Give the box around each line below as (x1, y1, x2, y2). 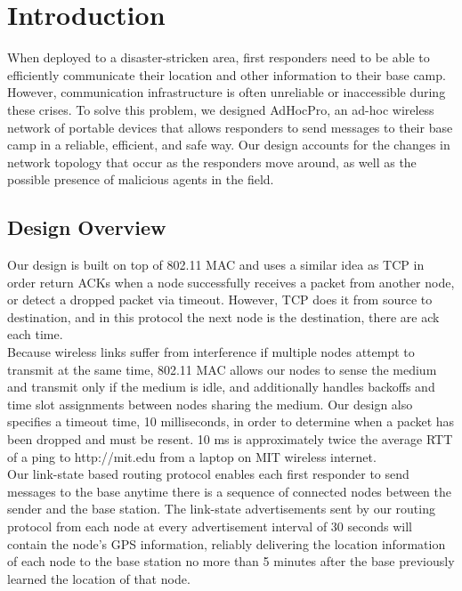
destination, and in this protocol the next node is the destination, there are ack (7, 307, 440, 326)
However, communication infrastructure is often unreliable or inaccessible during (7, 83, 446, 101)
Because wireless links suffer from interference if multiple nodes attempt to (7, 343, 415, 361)
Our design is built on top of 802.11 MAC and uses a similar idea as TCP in (7, 255, 425, 274)
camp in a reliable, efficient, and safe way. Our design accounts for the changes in (7, 135, 450, 154)
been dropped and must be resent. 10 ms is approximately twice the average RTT (7, 430, 453, 449)
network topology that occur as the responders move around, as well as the (7, 152, 417, 171)
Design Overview (7, 214, 166, 241)
